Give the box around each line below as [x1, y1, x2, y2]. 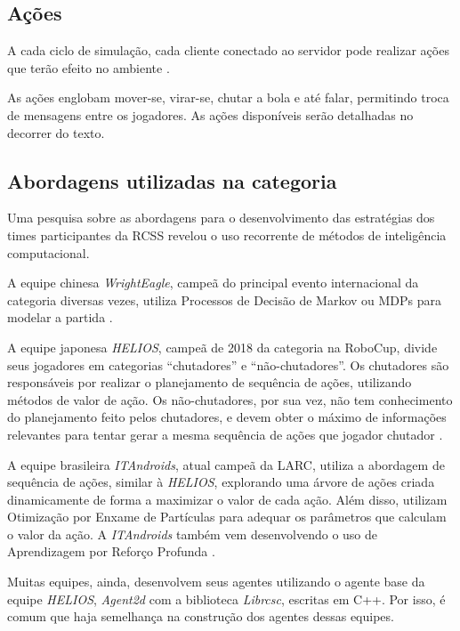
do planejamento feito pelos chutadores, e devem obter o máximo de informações [7, 408, 447, 426]
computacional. [7, 243, 90, 262]
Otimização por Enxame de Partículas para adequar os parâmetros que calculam [7, 507, 447, 526]
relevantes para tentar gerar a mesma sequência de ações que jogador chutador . [7, 425, 443, 443]
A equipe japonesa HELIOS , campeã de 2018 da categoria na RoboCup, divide [7, 337, 438, 356]
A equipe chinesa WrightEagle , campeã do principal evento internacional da [7, 273, 419, 292]
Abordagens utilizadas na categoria [7, 166, 337, 194]
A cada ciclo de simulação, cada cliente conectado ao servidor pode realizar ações [7, 41, 449, 60]
